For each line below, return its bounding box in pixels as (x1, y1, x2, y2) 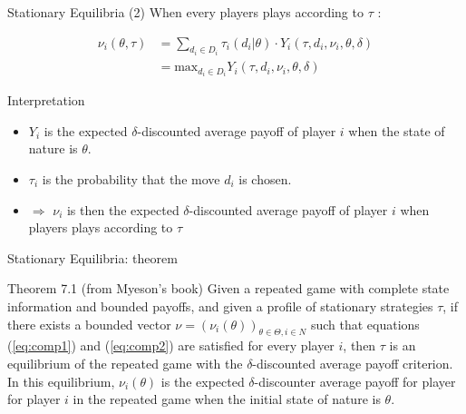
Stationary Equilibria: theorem (7, 248, 178, 267)
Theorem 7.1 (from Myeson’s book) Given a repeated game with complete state (7, 279, 450, 298)
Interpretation (7, 91, 85, 110)
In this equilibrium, (7, 371, 115, 390)
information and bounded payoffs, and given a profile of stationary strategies (7, 296, 433, 315)
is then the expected (66, 200, 180, 219)
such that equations (310, 314, 420, 333)
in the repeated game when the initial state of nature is (73, 389, 381, 409)
